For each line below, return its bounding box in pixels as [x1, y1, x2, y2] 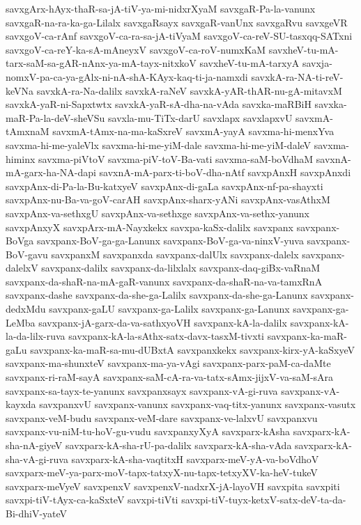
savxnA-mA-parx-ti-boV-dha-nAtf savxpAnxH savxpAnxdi [99, 165, 351, 180]
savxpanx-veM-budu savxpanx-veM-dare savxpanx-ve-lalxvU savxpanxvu [6, 410, 318, 425]
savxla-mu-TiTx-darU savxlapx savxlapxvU [108, 110, 293, 125]
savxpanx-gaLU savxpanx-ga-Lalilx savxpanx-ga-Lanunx [49, 301, 290, 316]
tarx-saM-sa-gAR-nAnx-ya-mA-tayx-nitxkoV [6, 56, 197, 70]
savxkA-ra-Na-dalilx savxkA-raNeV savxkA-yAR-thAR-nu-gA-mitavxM [36, 83, 342, 97]
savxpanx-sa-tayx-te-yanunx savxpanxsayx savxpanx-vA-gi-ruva [6, 383, 278, 398]
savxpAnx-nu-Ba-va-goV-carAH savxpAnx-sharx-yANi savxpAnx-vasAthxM [6, 192, 330, 207]
